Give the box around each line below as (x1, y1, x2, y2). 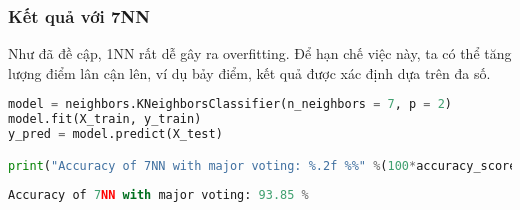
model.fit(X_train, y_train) (8, 112, 202, 127)
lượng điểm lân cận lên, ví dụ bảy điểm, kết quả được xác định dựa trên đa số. (8, 62, 491, 83)
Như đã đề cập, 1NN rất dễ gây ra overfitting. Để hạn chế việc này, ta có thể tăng (8, 43, 512, 64)
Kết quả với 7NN (8, 3, 150, 28)
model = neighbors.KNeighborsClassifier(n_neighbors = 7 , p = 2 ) (8, 97, 452, 112)
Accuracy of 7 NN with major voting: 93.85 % (8, 187, 309, 202)
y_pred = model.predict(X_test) (8, 127, 223, 142)
